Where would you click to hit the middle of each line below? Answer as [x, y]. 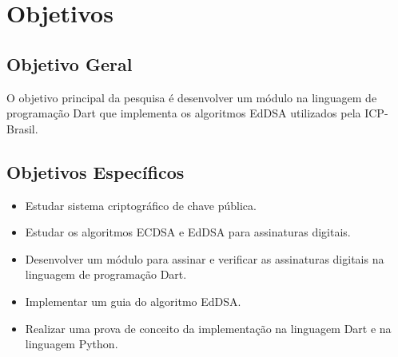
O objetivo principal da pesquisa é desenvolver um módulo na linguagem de [192, 97]
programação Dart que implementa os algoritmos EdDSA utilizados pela [184, 113]
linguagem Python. [72, 344]
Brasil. [22, 128]
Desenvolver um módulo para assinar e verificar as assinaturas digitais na [205, 258]
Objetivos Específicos [96, 171]
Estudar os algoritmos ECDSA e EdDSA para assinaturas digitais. [188, 232]
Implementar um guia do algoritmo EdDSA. [133, 301]
